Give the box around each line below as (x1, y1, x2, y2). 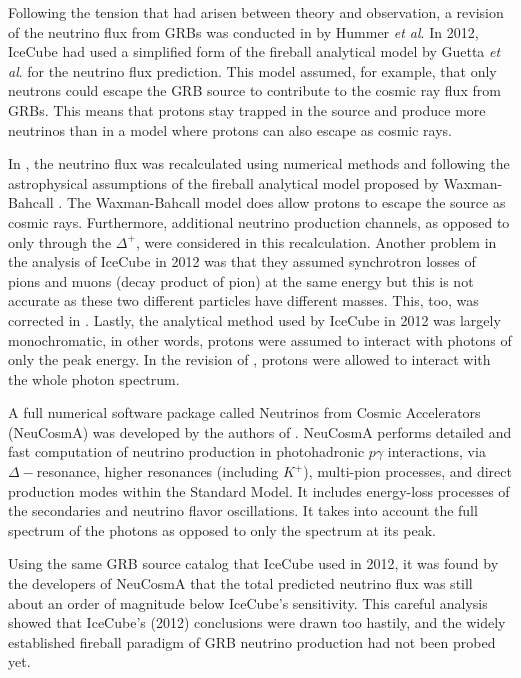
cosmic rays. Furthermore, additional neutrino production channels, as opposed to (8, 211, 510, 232)
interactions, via (387, 441, 486, 462)
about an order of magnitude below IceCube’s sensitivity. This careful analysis (8, 592, 488, 613)
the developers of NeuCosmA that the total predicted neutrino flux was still (8, 573, 473, 594)
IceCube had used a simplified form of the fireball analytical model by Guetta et (8, 41, 501, 62)
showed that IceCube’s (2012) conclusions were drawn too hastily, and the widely (8, 612, 506, 633)
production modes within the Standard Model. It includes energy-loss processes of (8, 480, 510, 501)
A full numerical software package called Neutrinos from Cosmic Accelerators (8, 402, 481, 423)
